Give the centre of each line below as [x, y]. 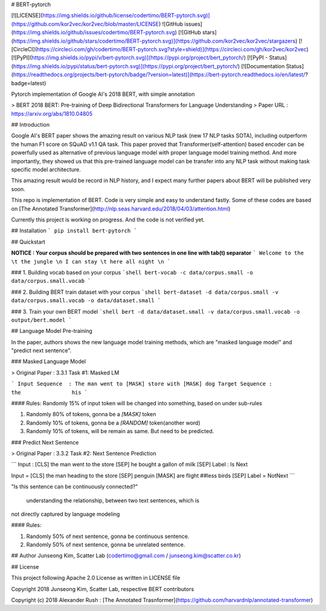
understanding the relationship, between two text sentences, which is [113, 500]
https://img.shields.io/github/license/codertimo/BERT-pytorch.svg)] [126, 16]
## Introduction [30, 125]
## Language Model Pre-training [52, 331]
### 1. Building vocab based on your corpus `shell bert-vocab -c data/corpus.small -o [132, 272]
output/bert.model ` [42, 320]
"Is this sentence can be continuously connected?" [75, 487]
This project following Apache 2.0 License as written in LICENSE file [96, 578]
